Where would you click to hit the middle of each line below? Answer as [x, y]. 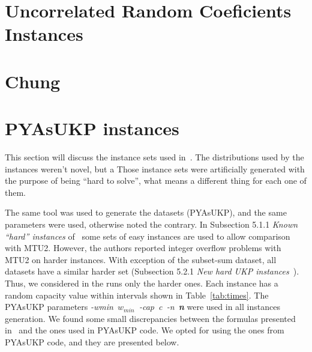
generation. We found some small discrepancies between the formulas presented [150, 318]
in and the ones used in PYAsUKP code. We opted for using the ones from [145, 330]
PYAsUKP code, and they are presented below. [92, 341]
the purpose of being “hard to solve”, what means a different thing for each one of [156, 181]
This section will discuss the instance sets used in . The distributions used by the [154, 157]
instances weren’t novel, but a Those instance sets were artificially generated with [155, 168]
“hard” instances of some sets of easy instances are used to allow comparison [148, 236]
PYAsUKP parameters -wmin [59, 307]
